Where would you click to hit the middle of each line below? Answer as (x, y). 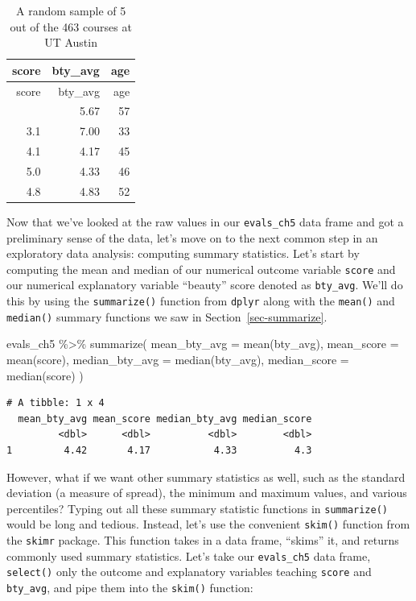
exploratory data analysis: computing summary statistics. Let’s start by (183, 253)
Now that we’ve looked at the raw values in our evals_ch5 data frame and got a (205, 221)
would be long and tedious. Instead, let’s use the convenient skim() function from (208, 524)
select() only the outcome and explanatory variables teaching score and (189, 572)
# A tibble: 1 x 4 (56, 403)
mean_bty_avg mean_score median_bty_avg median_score (165, 419)
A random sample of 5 (71, 10)
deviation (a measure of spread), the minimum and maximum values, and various (207, 493)
